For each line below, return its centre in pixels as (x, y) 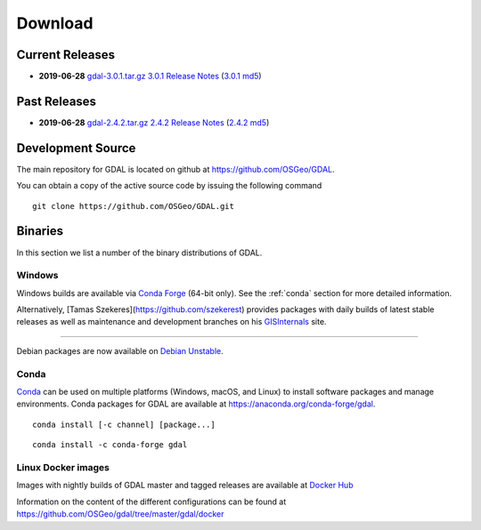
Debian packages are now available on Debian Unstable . (120, 350)
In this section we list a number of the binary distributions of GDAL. (139, 253)
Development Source (76, 148)
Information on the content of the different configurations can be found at (151, 502)
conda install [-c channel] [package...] (124, 424)
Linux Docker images (63, 467)
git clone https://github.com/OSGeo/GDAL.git (134, 206)
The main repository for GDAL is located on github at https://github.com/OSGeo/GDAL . (175, 169)
